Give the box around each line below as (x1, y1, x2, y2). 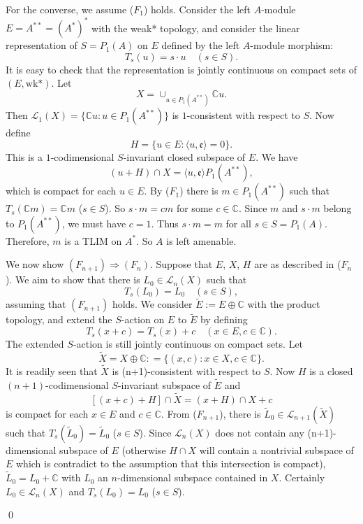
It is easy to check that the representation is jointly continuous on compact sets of (6, 62, 357, 76)
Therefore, (6, 233, 50, 248)
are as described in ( (254, 257, 341, 271)
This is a (6, 149, 43, 164)
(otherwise (121, 442, 166, 457)
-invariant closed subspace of (123, 149, 246, 164)
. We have (255, 149, 298, 164)
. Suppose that (149, 257, 213, 271)
